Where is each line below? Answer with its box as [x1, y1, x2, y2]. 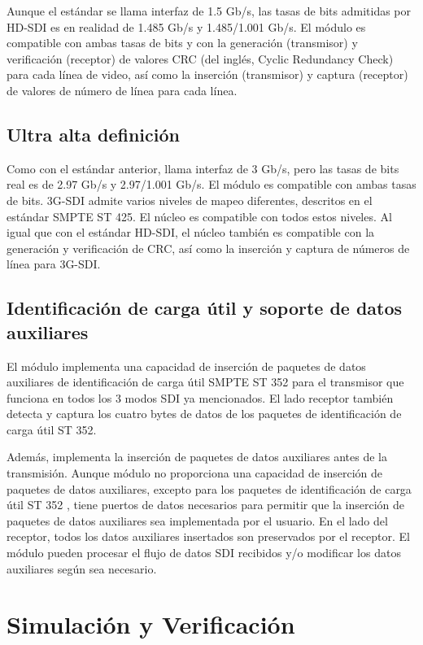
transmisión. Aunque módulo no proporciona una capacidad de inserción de [7, 464, 383, 482]
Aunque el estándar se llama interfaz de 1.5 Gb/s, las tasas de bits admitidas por [7, 2, 412, 19]
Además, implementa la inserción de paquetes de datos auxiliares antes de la [7, 448, 387, 465]
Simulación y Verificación [7, 608, 295, 641]
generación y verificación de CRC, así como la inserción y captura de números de [7, 239, 410, 256]
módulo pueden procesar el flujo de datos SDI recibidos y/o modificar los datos [7, 544, 401, 561]
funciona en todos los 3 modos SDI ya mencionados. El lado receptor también [7, 389, 394, 406]
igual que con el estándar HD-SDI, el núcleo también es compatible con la [7, 224, 375, 241]
